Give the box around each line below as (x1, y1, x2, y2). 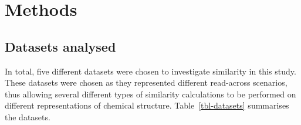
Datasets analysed (5, 37, 116, 55)
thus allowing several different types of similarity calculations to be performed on (5, 87, 296, 100)
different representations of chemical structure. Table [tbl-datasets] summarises (5, 99, 289, 112)
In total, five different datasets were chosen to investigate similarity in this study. (5, 65, 296, 77)
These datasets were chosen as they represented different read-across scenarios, (5, 76, 288, 89)
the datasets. (5, 110, 50, 123)
